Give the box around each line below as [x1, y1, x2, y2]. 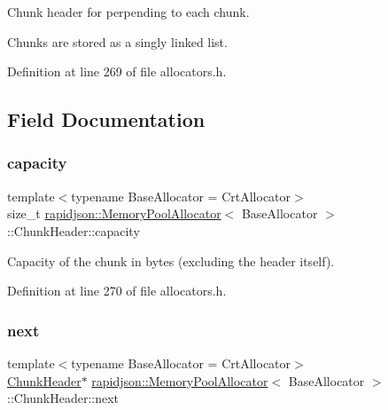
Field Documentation [7, 106, 206, 133]
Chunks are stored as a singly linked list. [7, 32, 228, 51]
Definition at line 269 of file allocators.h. [7, 62, 227, 81]
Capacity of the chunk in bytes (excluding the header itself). [7, 251, 335, 270]
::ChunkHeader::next [7, 389, 120, 407]
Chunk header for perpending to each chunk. [7, 3, 250, 20]
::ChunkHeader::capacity [7, 221, 140, 240]
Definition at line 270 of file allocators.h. [7, 281, 227, 300]
